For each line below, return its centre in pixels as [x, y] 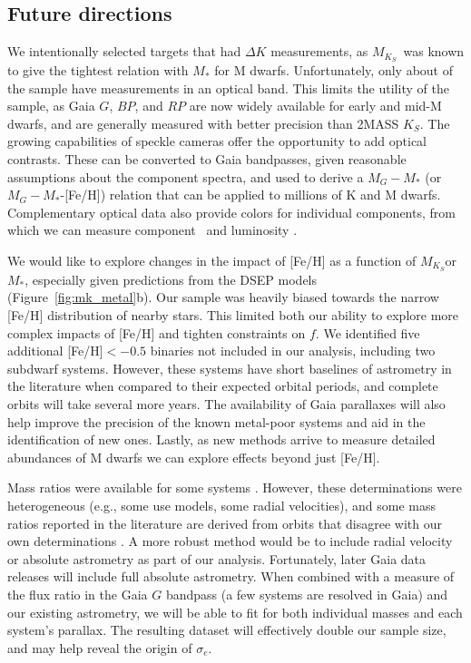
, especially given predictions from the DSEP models [171, 279]
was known [434, 51]
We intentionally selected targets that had [124, 51]
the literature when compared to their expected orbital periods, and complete [223, 386]
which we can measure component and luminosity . [152, 230]
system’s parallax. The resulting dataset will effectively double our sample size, [227, 630]
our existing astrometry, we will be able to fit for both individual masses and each [235, 612]
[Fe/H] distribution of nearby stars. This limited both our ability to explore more [233, 315]
